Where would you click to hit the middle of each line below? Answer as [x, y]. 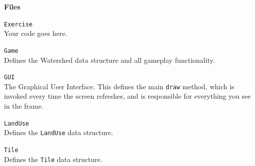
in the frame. [24, 106]
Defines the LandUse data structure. [59, 132]
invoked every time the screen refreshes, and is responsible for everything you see [127, 96]
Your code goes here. [36, 33]
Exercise [18, 24]
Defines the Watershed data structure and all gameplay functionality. [110, 60]
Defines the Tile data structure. [53, 159]
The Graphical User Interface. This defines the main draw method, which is [119, 86]
